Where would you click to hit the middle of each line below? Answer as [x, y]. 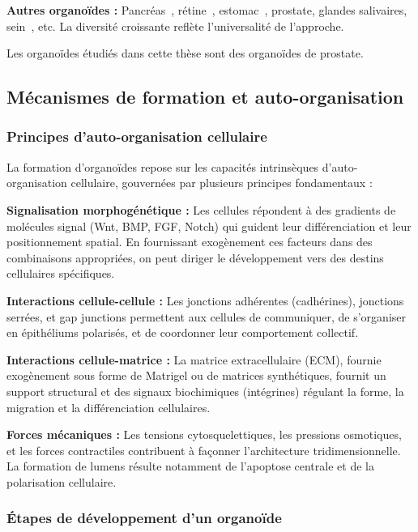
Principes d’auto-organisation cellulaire [137, 136]
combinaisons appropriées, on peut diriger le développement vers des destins [195, 257]
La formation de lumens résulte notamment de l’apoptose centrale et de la [190, 466]
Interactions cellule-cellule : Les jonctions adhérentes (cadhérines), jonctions [205, 300]
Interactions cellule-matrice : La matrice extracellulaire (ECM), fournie [194, 359]
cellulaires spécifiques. [61, 273]
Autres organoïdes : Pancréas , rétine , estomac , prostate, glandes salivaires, [207, 10]
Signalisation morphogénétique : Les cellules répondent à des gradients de [201, 209]
